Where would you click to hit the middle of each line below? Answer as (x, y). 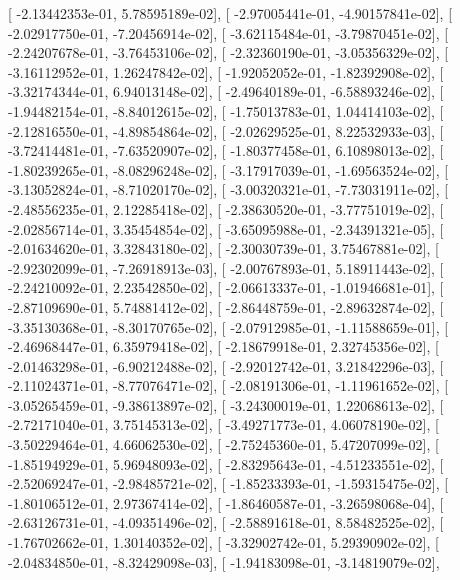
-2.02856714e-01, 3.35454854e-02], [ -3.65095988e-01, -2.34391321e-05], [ (226, 228)
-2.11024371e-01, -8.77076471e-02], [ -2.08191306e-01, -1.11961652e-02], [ (228, 385)
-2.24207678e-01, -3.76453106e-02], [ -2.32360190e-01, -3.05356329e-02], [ (228, 52)
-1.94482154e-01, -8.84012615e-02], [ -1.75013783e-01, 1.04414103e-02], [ (226, 110)
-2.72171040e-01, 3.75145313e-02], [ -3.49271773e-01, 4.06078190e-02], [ (223, 424)
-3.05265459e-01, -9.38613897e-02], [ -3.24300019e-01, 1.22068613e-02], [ (226, 404)
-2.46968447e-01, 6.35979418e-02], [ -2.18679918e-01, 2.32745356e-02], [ (223, 346)
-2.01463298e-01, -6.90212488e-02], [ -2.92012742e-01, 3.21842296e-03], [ (226, 365)
